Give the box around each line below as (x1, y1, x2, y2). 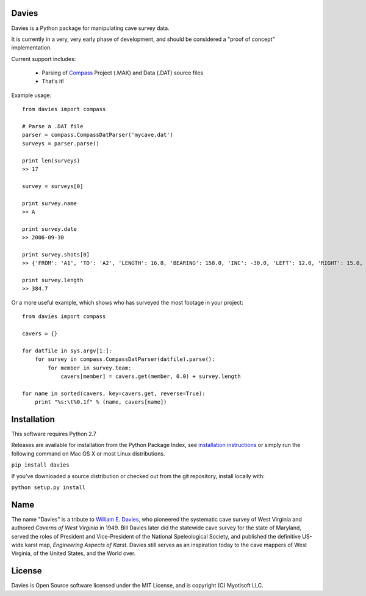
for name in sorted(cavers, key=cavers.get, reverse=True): (22, 390, 206, 397)
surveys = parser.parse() (22, 140, 100, 147)
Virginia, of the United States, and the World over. (11, 550, 136, 557)
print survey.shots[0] (22, 251, 90, 258)
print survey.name (22, 200, 77, 207)
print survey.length (22, 277, 84, 284)
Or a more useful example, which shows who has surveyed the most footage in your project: (11, 299, 243, 306)
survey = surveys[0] (22, 183, 84, 189)
